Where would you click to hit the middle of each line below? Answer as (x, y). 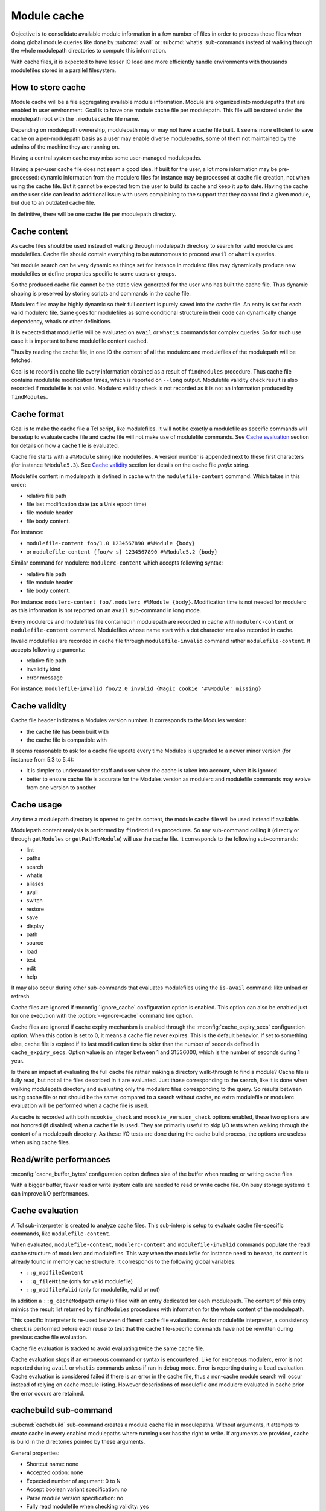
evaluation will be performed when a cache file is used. (80, 1105)
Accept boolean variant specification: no (77, 1489)
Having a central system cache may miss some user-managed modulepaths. (106, 158)
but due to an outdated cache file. (53, 203)
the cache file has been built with (68, 731)
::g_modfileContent (55, 1273)
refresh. (21, 996)
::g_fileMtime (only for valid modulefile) (79, 1281)
